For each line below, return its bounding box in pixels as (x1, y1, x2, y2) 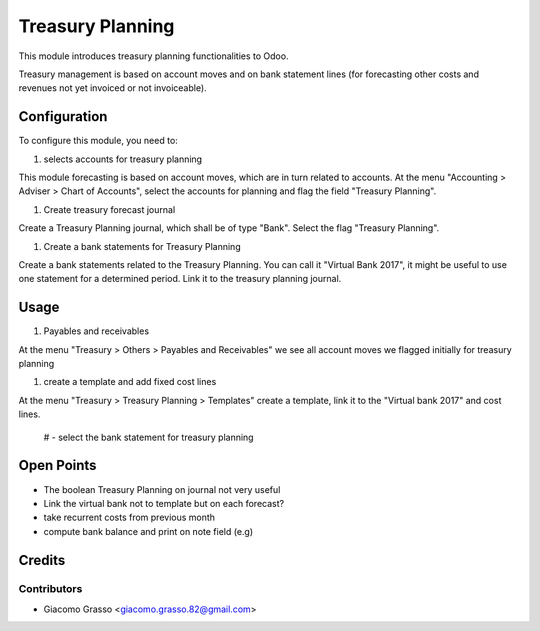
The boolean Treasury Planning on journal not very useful (43, 483, 281, 495)
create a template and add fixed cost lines (43, 376, 217, 388)
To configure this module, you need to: (18, 135, 179, 147)
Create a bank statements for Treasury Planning (43, 240, 241, 252)
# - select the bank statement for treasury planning (43, 431, 254, 443)
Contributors (18, 582, 83, 596)
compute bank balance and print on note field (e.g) (43, 525, 254, 537)
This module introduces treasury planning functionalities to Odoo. (18, 50, 289, 62)
